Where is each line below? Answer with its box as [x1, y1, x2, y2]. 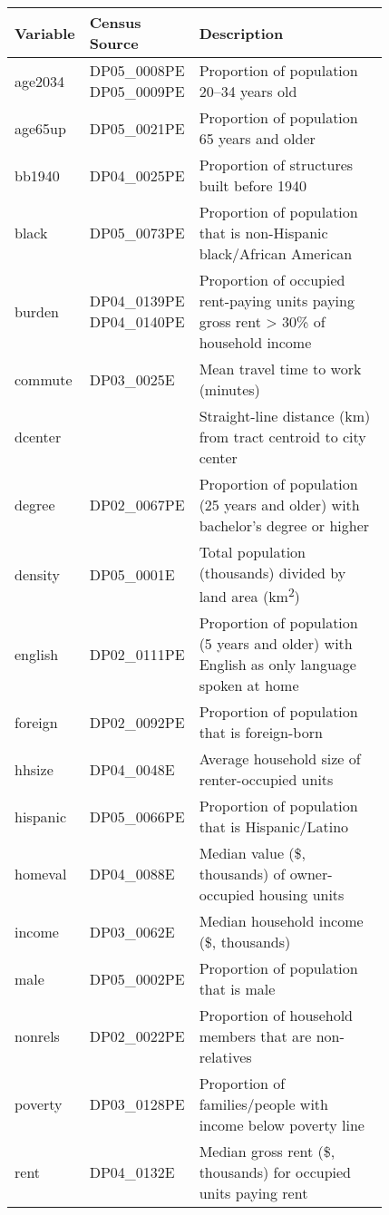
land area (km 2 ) [199, 583, 300, 607]
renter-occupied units [199, 769, 334, 791]
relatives [199, 1046, 252, 1068]
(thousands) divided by [199, 562, 346, 583]
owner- [289, 863, 333, 885]
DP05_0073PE [89, 222, 185, 243]
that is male [199, 978, 276, 1000]
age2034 [15, 70, 65, 92]
